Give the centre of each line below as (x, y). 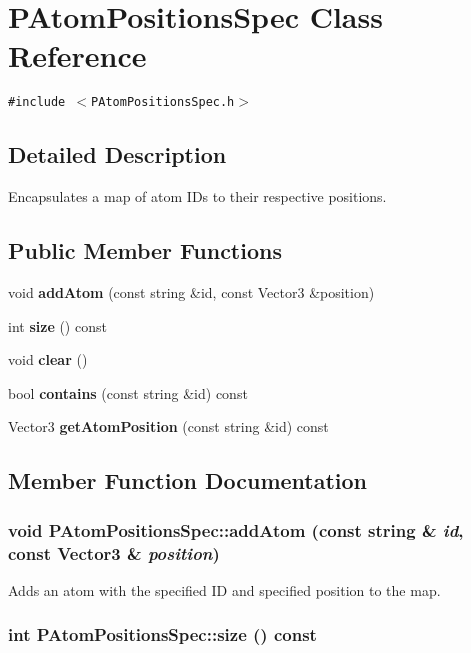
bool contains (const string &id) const (128, 392)
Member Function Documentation (188, 480)
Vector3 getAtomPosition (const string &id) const (168, 426)
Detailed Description (117, 154)
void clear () (48, 359)
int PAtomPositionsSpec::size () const (162, 634)
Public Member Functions (145, 250)
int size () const (57, 325)
